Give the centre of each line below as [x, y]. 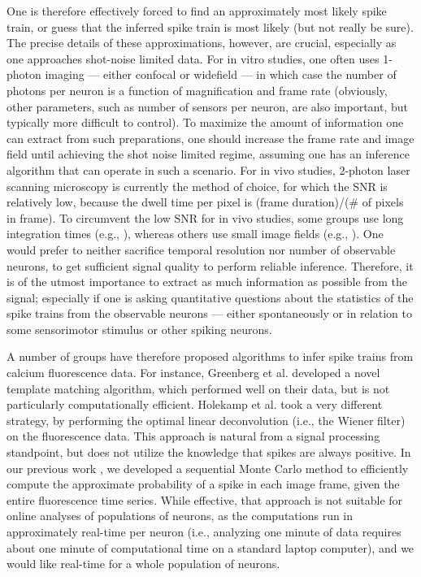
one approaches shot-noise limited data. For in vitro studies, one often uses [193, 58]
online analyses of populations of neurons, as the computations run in [180, 516]
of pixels [383, 202]
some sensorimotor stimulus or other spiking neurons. [139, 329]
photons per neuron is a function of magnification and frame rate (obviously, [197, 90]
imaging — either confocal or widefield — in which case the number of [221, 74]
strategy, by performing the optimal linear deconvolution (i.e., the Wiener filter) [206, 420]
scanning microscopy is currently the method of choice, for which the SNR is [197, 186]
